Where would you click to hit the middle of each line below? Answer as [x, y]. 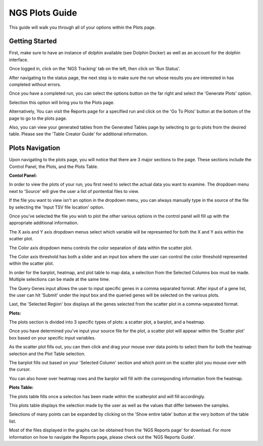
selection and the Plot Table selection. [47, 354]
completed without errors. [35, 85]
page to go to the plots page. [38, 118]
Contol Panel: [23, 175]
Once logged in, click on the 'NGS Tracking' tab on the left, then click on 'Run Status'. [94, 69]
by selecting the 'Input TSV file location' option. [57, 207]
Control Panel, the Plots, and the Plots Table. [54, 167]
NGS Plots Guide [43, 13]
